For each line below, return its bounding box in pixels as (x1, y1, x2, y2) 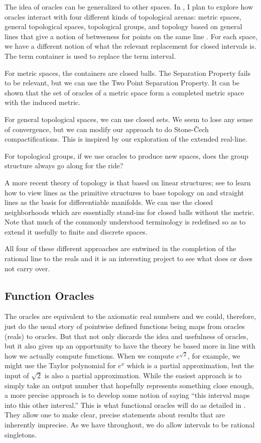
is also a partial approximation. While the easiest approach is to (44, 370, 242, 381)
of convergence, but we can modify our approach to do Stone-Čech (5, 124, 209, 134)
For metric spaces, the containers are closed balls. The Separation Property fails (5, 67, 250, 78)
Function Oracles (5, 287, 94, 303)
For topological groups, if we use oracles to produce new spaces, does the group (5, 150, 248, 161)
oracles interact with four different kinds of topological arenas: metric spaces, (5, 11, 241, 22)
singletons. (5, 429, 37, 439)
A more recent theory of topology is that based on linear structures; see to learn (5, 177, 251, 187)
